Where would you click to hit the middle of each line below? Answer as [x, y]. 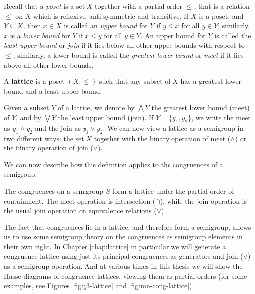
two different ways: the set [44, 138]
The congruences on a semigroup [54, 190]
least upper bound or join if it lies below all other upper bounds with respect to [124, 45]
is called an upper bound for [106, 26]
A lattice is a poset [34, 81]
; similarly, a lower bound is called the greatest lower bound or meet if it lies [128, 54]
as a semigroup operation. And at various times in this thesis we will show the [123, 266]
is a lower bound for [40, 35]
